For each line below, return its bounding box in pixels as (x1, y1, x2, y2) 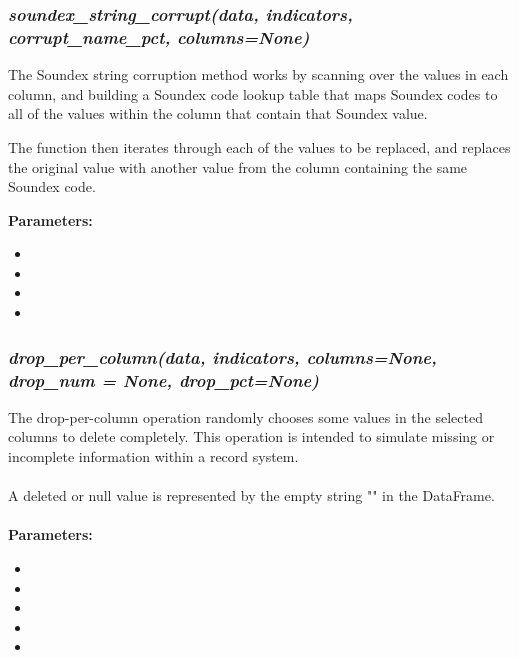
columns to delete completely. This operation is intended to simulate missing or (8, 426, 495, 447)
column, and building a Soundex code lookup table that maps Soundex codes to (8, 83, 498, 104)
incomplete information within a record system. (8, 446, 299, 466)
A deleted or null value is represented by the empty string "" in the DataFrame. (8, 485, 495, 506)
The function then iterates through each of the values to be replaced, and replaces (8, 136, 511, 157)
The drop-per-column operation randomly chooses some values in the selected (8, 406, 483, 427)
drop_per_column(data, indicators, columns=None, (8, 344, 437, 369)
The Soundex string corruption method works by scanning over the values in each (8, 64, 509, 85)
